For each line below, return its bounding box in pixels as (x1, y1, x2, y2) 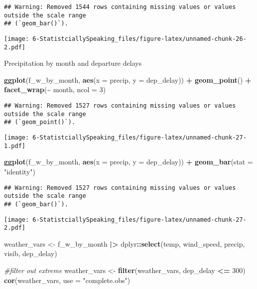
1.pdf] (4, 142, 25, 149)
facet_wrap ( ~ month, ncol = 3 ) (4, 84, 106, 95)
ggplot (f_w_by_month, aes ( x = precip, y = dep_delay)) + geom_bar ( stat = (4, 156, 253, 167)
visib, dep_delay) (4, 248, 57, 259)
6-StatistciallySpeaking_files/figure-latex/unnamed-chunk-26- (32, 35, 247, 42)
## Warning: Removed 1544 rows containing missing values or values (4, 3, 236, 10)
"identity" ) (4, 166, 35, 176)
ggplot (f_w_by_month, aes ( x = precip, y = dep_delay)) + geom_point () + (4, 74, 252, 85)
